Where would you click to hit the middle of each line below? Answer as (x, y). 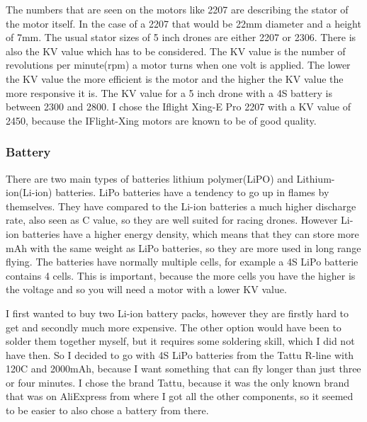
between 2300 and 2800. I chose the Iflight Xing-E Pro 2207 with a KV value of (178, 107)
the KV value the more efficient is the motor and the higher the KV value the (175, 78)
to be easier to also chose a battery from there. (107, 410)
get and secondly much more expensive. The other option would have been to (174, 327)
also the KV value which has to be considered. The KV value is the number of (176, 51)
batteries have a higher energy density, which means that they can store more (191, 233)
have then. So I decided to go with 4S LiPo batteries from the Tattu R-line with (180, 354)
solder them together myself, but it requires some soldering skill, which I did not (180, 341)
